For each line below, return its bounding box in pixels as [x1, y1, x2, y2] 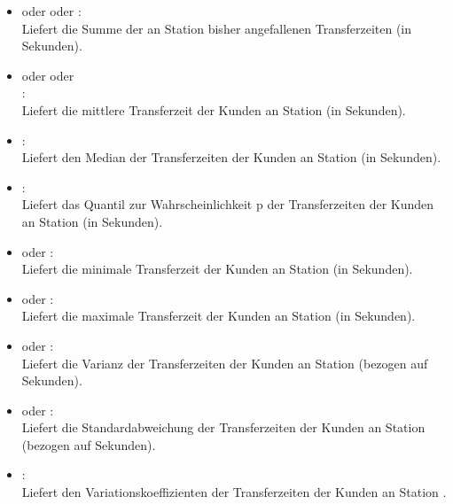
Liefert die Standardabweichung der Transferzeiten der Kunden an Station [21, 418, 426, 437]
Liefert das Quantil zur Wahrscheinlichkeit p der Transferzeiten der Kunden [21, 195, 434, 213]
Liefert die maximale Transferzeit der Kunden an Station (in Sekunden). [21, 306, 416, 325]
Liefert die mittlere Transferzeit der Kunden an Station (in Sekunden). [21, 100, 406, 119]
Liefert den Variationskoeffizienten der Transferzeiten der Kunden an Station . [21, 483, 447, 501]
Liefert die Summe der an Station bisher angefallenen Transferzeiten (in [21, 19, 412, 37]
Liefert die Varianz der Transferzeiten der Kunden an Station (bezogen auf [21, 353, 428, 372]
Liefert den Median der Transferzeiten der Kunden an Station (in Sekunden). [21, 148, 441, 167]
